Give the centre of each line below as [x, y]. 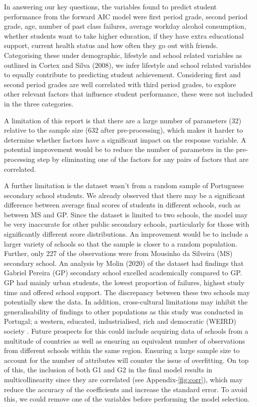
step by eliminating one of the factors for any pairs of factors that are [143, 159]
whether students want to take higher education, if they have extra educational [124, 35]
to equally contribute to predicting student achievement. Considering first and [122, 75]
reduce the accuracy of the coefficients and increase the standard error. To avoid [126, 389]
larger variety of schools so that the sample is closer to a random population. [121, 243]
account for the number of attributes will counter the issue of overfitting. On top [126, 360]
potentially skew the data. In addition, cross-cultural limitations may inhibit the [126, 302]
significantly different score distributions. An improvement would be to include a [126, 234]
